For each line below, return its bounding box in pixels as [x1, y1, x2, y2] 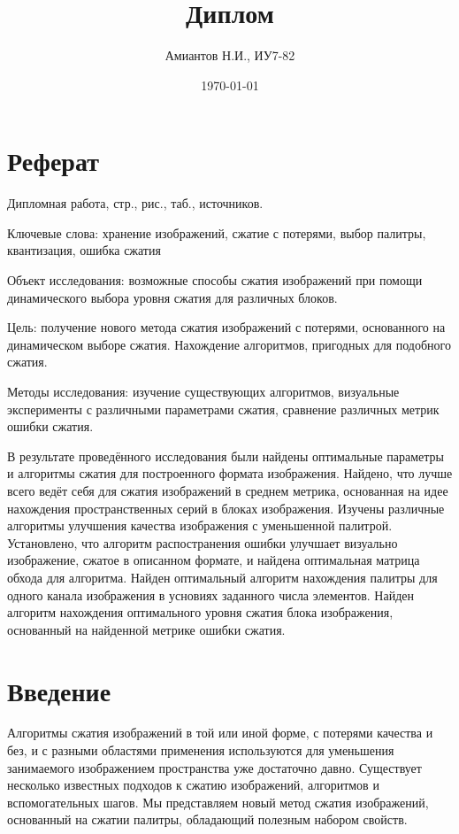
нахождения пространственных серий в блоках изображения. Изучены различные [7, 498, 445, 517]
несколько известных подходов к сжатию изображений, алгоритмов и [7, 776, 379, 794]
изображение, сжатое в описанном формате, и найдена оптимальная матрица [7, 551, 420, 569]
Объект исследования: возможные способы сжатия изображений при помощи [7, 271, 423, 290]
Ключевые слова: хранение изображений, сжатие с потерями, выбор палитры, [7, 223, 426, 242]
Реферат [7, 143, 99, 179]
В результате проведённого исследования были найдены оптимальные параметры [7, 446, 444, 465]
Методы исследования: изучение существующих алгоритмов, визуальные [7, 382, 400, 400]
